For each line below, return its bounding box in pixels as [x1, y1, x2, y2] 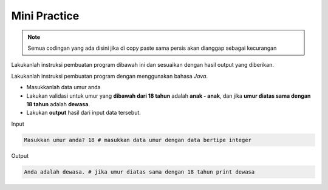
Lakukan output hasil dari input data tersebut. [26, 109, 141, 117]
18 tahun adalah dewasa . [26, 100, 91, 107]
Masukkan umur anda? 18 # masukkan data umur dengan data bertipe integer [24, 137, 252, 143]
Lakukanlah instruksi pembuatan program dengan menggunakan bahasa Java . [11, 72, 208, 80]
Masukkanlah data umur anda [26, 84, 101, 91]
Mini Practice [11, 9, 80, 22]
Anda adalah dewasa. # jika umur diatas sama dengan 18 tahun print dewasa [24, 168, 255, 175]
